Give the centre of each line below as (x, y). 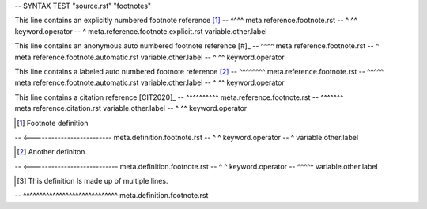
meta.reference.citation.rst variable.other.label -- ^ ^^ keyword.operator (131, 108)
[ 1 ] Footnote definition (53, 123)
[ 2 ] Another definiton (51, 152)
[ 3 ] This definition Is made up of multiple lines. (93, 181)
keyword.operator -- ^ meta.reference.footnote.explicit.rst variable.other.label (141, 31)
